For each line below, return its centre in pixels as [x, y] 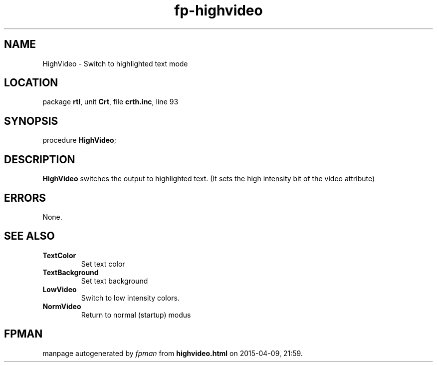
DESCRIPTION [40, 159]
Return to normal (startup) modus [136, 315]
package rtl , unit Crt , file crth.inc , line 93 [110, 102]
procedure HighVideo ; [79, 140]
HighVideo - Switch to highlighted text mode [115, 63]
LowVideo [60, 289]
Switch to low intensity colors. [130, 298]
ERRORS [25, 198]
